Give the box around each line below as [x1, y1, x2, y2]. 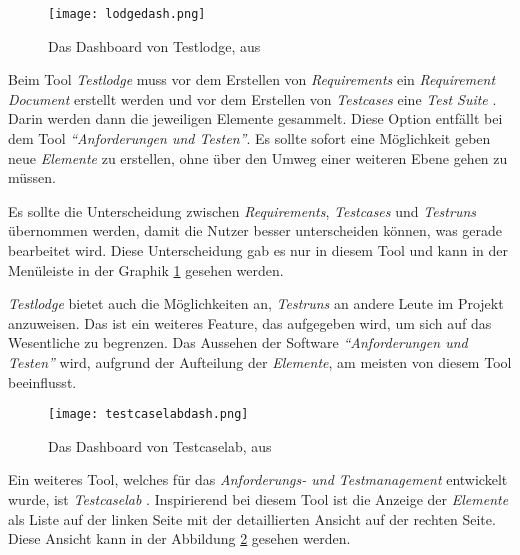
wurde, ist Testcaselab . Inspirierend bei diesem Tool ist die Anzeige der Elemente [8, 489, 509, 509]
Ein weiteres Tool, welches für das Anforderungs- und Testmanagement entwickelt [8, 469, 508, 490]
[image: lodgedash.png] [48, 7, 206, 21]
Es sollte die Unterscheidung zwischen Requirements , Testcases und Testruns [8, 200, 477, 221]
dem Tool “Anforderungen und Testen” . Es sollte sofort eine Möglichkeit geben [8, 128, 491, 149]
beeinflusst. [8, 371, 77, 392]
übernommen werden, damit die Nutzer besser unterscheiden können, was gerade [8, 220, 503, 241]
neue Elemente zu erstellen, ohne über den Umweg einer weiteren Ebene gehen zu [8, 147, 508, 168]
